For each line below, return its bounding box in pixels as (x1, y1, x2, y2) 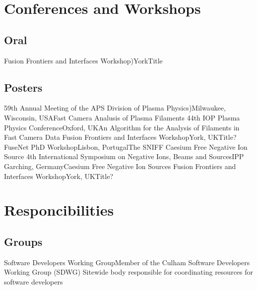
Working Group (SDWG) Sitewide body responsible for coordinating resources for (4, 267, 254, 277)
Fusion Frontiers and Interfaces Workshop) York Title (4, 55, 163, 65)
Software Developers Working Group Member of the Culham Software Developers (4, 257, 250, 267)
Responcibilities (4, 200, 114, 220)
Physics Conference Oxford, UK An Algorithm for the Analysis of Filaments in (4, 122, 240, 132)
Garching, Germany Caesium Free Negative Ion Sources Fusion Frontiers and (4, 161, 236, 171)
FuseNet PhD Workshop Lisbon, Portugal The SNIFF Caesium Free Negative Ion (4, 141, 248, 152)
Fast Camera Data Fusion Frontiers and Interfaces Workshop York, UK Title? (4, 132, 237, 142)
